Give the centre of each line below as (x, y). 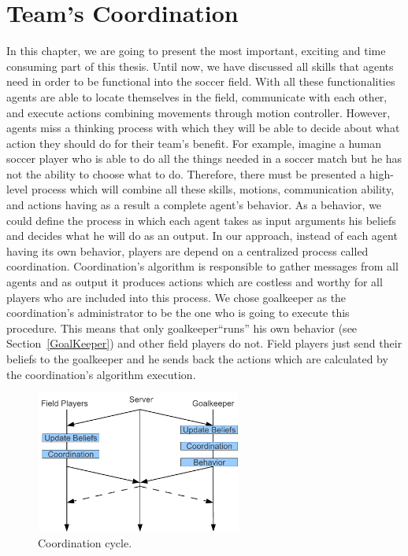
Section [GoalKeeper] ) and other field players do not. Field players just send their (204, 343)
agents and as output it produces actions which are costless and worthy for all (195, 282)
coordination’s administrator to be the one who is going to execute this (178, 313)
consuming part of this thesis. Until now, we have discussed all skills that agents (200, 66)
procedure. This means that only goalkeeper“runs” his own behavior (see (182, 328)
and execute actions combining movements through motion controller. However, (198, 112)
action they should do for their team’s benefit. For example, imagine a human (194, 143)
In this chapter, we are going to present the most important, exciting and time (196, 51)
